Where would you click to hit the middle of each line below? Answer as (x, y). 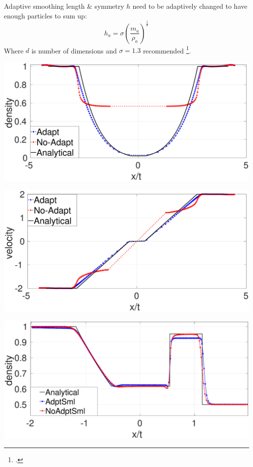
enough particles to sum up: (45, 15)
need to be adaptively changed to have (190, 6)
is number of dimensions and (74, 50)
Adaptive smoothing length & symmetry (64, 6)
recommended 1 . (167, 50)
